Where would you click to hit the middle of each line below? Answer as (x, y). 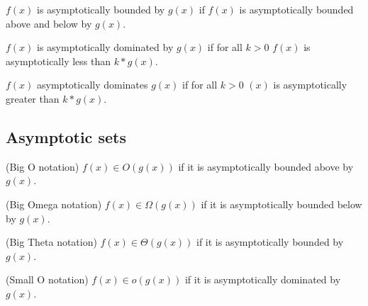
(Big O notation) (43, 166)
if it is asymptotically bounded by (270, 242)
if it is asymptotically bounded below (281, 204)
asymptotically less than (58, 61)
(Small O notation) (47, 279)
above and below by (49, 23)
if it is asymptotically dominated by (263, 279)
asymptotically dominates (93, 85)
